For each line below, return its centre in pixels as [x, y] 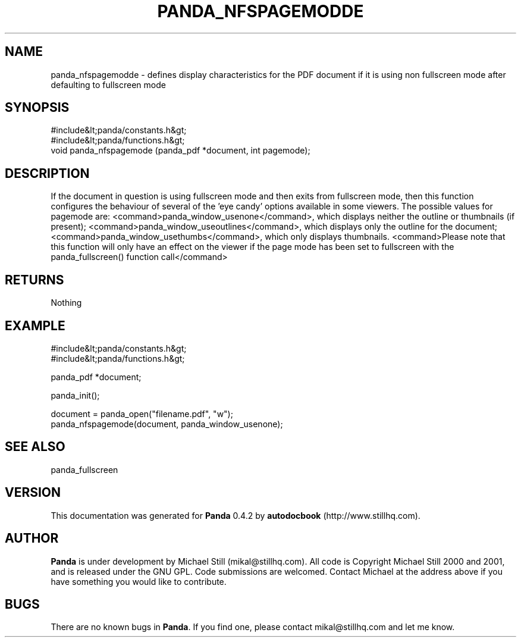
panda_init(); [75, 395]
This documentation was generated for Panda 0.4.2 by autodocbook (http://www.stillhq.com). [236, 515]
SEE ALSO [35, 447]
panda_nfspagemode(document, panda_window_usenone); [167, 424]
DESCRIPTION [47, 173]
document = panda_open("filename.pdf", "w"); [142, 414]
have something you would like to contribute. [139, 581]
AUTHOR [32, 538]
